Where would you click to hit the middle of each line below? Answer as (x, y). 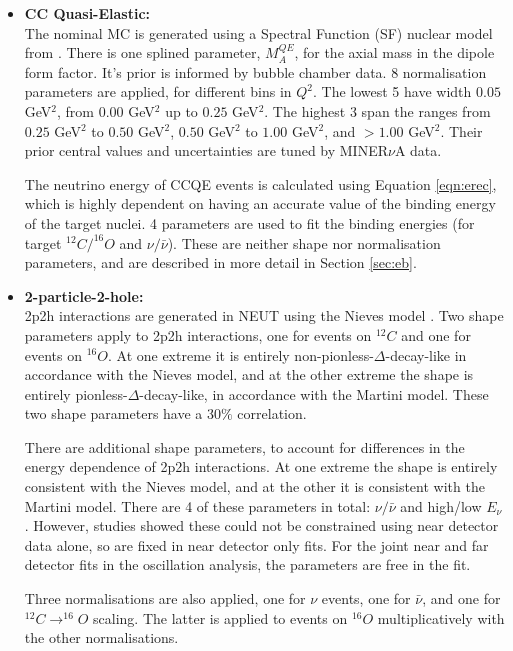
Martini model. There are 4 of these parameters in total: (197, 505)
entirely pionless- (76, 393)
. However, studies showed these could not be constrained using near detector (261, 525)
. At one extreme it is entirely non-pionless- (240, 354)
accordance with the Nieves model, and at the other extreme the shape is (249, 374)
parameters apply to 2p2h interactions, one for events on (198, 334)
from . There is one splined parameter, (142, 52)
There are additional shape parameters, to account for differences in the (244, 446)
